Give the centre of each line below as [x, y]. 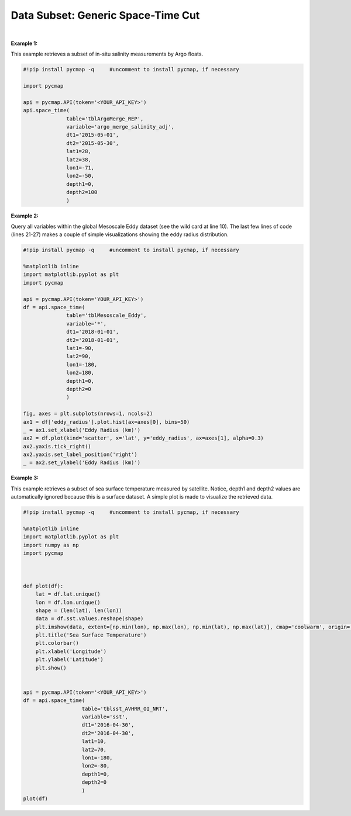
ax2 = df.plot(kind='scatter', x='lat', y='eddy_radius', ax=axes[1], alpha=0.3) [144, 438]
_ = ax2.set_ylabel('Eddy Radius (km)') [82, 463]
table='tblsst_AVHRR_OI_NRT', [125, 708]
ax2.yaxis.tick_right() [57, 446]
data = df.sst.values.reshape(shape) [90, 619]
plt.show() [51, 668]
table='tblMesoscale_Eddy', [106, 315]
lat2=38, [79, 160]
